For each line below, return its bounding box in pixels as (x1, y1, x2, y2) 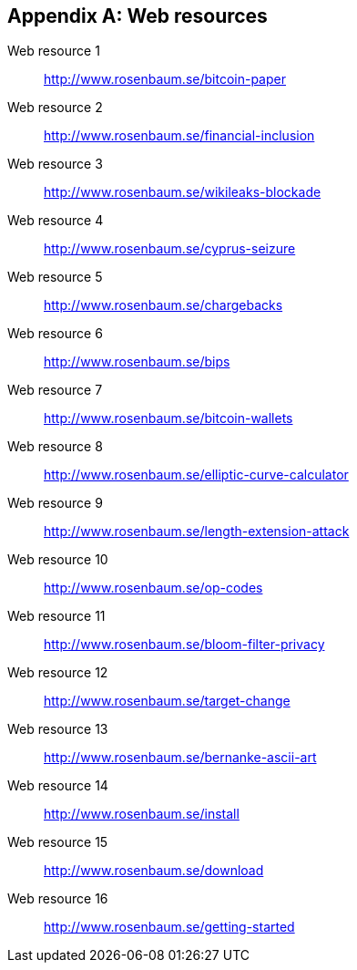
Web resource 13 (7, 721, 108, 738)
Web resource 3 (7, 156, 103, 172)
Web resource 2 (7, 99, 103, 116)
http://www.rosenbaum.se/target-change (44, 693, 291, 709)
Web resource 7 (7, 382, 103, 398)
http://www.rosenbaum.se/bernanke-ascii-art (44, 749, 317, 766)
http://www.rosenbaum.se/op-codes (44, 580, 263, 596)
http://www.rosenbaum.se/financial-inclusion (44, 128, 315, 144)
